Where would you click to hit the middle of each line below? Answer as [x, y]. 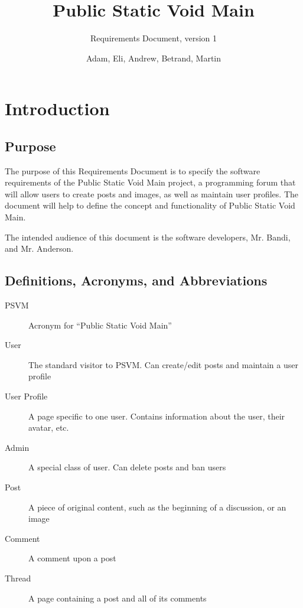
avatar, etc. [49, 427]
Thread [18, 578]
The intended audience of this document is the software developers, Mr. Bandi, [148, 237]
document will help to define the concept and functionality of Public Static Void [150, 205]
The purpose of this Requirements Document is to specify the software [133, 170]
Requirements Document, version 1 [154, 38]
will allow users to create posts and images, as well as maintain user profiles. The [151, 194]
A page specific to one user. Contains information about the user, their [157, 416]
